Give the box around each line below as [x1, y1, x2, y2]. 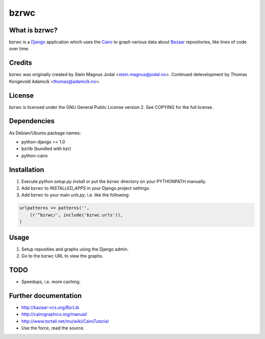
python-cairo [21, 153, 48, 158]
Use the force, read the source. [21, 325, 85, 331]
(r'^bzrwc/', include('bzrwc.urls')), [29, 212, 123, 218]
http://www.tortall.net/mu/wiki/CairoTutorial [21, 318, 109, 324]
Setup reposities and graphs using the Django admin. [21, 246, 129, 252]
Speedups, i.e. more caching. [21, 279, 81, 285]
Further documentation [9, 291, 82, 300]
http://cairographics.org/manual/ [21, 312, 88, 317]
